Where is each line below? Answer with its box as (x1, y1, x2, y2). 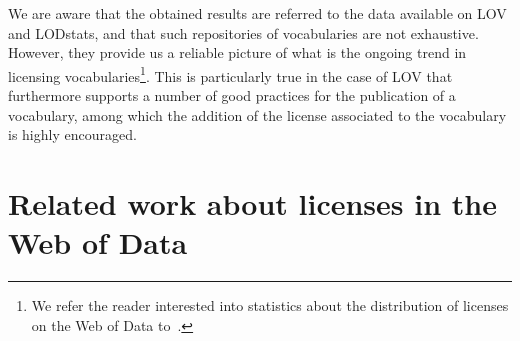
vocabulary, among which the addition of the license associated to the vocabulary (8, 104, 507, 125)
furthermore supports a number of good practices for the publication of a (8, 85, 456, 106)
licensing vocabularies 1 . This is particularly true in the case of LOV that (8, 62, 453, 86)
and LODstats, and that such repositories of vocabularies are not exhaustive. (8, 22, 479, 43)
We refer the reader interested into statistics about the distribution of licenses (31, 295, 509, 316)
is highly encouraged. (8, 124, 137, 145)
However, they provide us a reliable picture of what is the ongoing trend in (8, 42, 467, 63)
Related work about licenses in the (8, 183, 497, 223)
